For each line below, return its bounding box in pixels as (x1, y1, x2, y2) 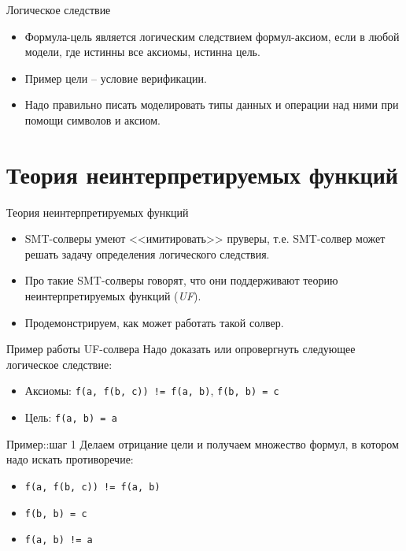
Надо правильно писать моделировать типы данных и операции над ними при (24, 96, 399, 113)
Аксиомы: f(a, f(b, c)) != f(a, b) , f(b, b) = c (24, 382, 279, 399)
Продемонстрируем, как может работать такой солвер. (24, 314, 284, 330)
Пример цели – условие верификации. (24, 69, 207, 86)
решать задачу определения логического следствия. (24, 245, 270, 262)
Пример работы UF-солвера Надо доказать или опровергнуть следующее (6, 341, 356, 357)
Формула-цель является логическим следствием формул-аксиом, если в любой (24, 28, 400, 44)
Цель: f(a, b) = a (24, 409, 117, 426)
